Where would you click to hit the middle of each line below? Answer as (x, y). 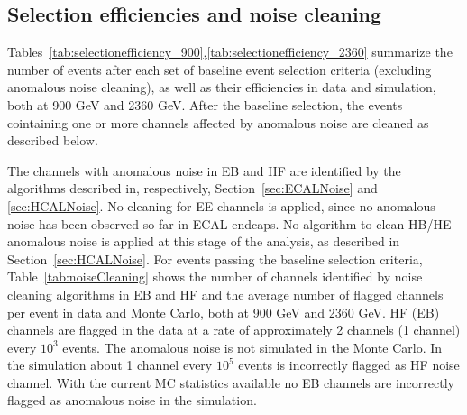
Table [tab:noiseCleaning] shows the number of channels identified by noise (215, 277)
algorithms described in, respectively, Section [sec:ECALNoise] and (192, 188)
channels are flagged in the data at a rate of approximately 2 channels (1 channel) (234, 330)
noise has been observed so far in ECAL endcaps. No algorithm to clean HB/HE (229, 223)
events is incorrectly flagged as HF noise (349, 365)
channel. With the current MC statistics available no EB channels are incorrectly (231, 382)
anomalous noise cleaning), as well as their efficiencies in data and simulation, (222, 87)
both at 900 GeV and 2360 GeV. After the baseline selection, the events (205, 104)
